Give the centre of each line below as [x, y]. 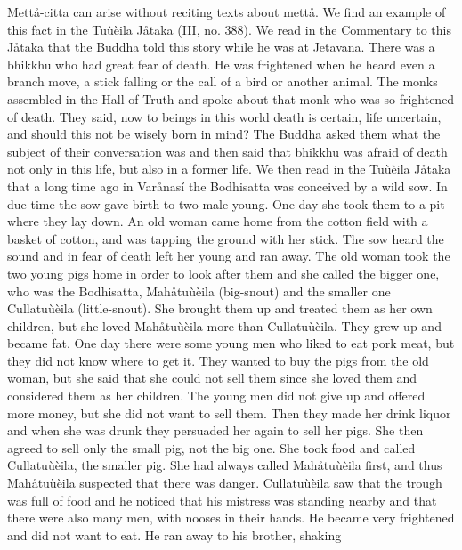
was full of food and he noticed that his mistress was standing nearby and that [222, 500]
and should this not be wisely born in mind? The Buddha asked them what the [224, 134]
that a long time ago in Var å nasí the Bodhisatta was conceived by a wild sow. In [227, 186]
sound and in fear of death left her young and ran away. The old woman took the [229, 256]
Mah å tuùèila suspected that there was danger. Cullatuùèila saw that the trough [225, 483]
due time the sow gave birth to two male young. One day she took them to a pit [226, 203]
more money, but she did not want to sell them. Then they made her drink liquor [229, 412]
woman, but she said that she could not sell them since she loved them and [212, 378]
